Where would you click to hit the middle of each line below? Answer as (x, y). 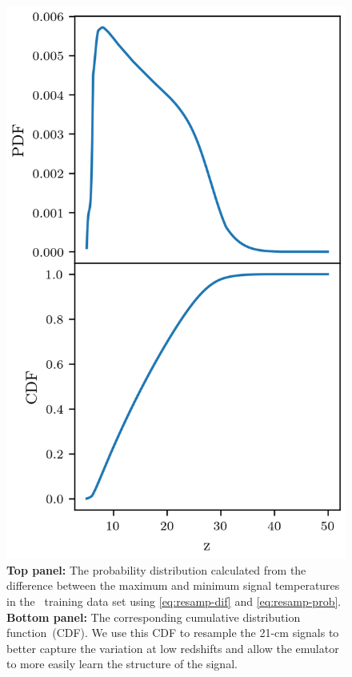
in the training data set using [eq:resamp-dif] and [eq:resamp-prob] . (174, 601)
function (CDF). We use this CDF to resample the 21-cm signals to (173, 633)
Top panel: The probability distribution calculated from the (156, 569)
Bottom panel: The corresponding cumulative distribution (154, 617)
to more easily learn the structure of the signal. (122, 664)
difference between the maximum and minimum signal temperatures (173, 585)
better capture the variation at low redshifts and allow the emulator (173, 648)
